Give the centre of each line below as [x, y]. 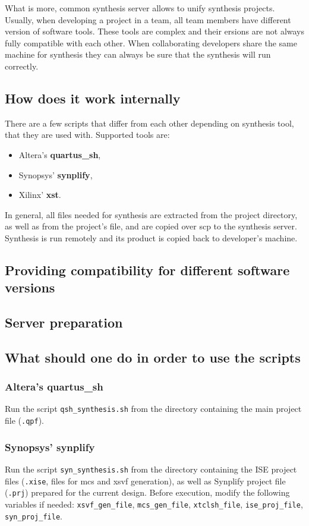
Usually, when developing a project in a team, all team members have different [148, 19]
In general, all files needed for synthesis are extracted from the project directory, [151, 214]
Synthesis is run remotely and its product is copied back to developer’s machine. [151, 237]
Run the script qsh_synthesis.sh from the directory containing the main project [153, 409]
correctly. [22, 66]
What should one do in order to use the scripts [153, 357]
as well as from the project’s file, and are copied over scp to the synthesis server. [151, 226]
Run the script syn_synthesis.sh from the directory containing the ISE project [151, 469]
